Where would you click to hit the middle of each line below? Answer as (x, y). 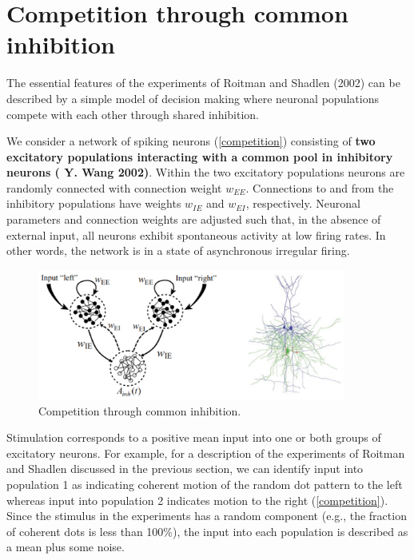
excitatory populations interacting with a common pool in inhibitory (200, 156)
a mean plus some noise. (66, 547)
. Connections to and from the (320, 187)
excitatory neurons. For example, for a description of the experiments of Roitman (206, 453)
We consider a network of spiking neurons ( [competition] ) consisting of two (191, 141)
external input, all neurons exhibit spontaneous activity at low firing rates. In (196, 234)
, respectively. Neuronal (303, 203)
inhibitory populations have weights (94, 203)
